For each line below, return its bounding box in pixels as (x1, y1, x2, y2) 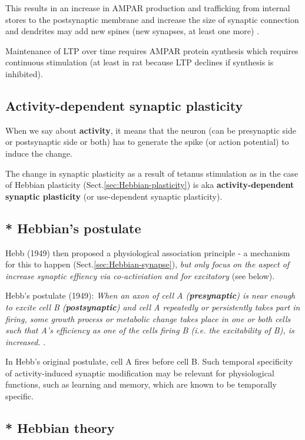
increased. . (5, 335, 46, 348)
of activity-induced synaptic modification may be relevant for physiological (5, 366, 274, 379)
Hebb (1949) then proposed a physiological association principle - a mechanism (5, 246, 290, 259)
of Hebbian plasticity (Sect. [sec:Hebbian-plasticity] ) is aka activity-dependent (5, 178, 294, 191)
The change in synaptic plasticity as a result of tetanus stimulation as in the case (5, 167, 299, 179)
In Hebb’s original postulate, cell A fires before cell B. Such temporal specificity (5, 355, 293, 368)
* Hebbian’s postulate (5, 219, 141, 237)
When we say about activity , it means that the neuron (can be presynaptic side (5, 124, 296, 136)
